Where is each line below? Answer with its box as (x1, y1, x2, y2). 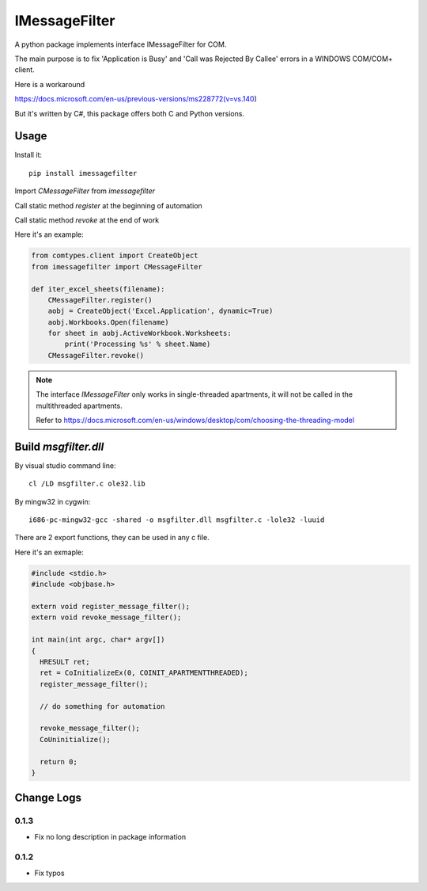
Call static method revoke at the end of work (14, 215, 160, 225)
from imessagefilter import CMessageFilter (31, 262, 203, 271)
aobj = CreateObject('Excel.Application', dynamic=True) (47, 307, 274, 316)
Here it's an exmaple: (14, 547, 85, 557)
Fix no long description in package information (34, 832, 186, 841)
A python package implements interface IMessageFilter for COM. (14, 40, 227, 49)
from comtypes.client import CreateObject (31, 251, 198, 261)
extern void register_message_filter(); (31, 602, 190, 611)
